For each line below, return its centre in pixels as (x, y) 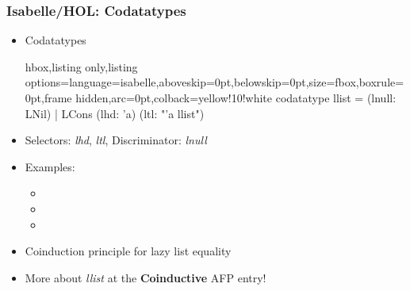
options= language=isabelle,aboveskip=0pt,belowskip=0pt (165, 82)
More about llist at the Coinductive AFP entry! (146, 277)
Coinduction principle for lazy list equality (128, 251)
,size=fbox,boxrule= (355, 82)
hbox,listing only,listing (81, 66)
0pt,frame (48, 98)
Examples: (50, 166)
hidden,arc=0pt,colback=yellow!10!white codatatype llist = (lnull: (236, 98)
